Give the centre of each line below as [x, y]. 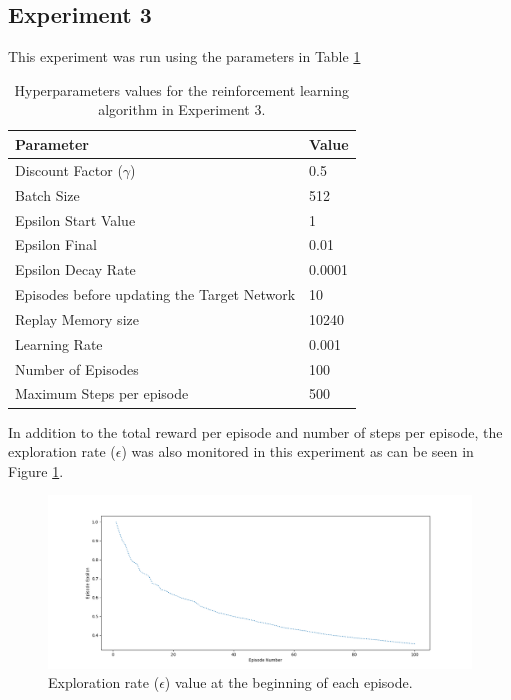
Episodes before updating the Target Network [155, 294]
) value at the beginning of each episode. [288, 682]
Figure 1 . [36, 470]
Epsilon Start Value [75, 219]
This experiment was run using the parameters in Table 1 [184, 56]
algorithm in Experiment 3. [182, 109]
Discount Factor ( [69, 169]
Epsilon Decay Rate [75, 269]
